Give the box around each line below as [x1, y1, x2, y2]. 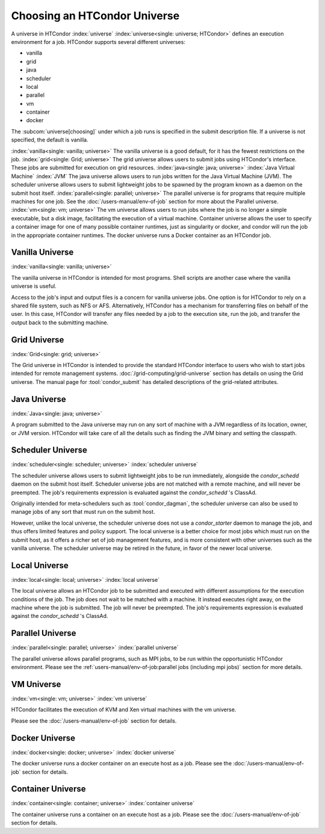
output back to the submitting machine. [11, 319, 109, 326]
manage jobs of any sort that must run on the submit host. [11, 508, 155, 516]
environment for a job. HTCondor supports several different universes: [11, 38, 186, 45]
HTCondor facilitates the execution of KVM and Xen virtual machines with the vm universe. [11, 706, 237, 713]
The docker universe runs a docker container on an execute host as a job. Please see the [11, 760, 232, 767]
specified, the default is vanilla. [11, 136, 88, 144]
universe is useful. [11, 283, 57, 290]
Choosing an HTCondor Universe [11, 9, 180, 22]
